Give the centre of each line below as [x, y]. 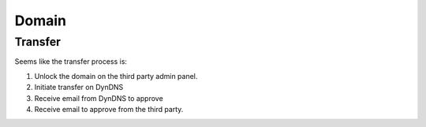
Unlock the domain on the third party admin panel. [116, 76]
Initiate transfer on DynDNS [79, 88]
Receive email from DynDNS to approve [99, 98]
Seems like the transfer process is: [71, 62]
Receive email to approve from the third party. [109, 109]
